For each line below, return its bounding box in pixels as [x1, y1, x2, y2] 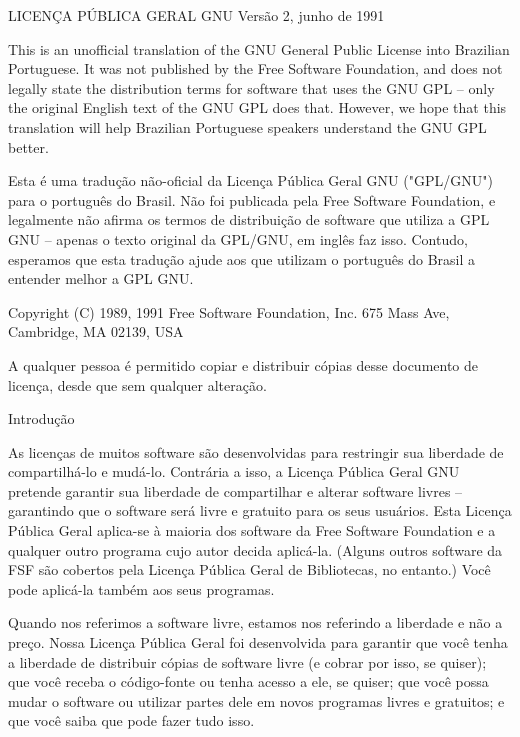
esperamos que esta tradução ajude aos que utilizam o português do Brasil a [8, 248, 476, 269]
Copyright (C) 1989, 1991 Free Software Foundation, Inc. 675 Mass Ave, [8, 301, 450, 322]
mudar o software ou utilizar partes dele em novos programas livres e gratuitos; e [8, 690, 505, 711]
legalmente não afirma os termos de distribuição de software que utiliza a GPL [8, 209, 490, 230]
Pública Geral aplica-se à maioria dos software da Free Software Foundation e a [8, 520, 496, 541]
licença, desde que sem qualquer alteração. [8, 374, 267, 395]
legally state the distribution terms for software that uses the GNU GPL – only [8, 77, 495, 98]
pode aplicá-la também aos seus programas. [8, 578, 275, 599]
